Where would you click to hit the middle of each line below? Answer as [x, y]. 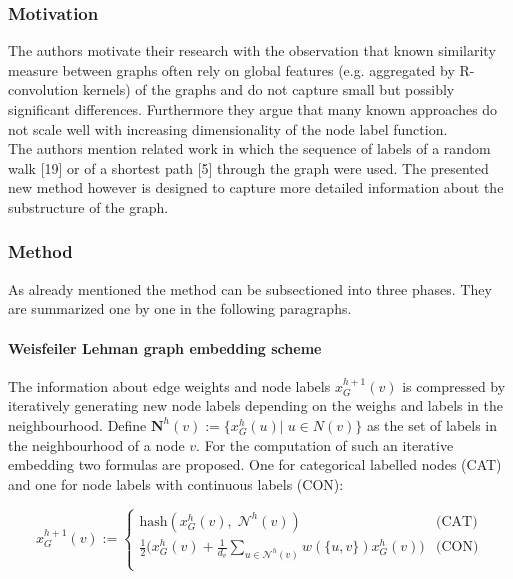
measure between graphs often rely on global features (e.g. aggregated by [231, 69]
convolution [43, 89]
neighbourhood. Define [77, 424]
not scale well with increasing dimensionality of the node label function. [228, 128]
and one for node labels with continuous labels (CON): [176, 483]
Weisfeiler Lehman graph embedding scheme [165, 347]
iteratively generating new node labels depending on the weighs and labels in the [255, 405]
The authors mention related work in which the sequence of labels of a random [249, 148]
